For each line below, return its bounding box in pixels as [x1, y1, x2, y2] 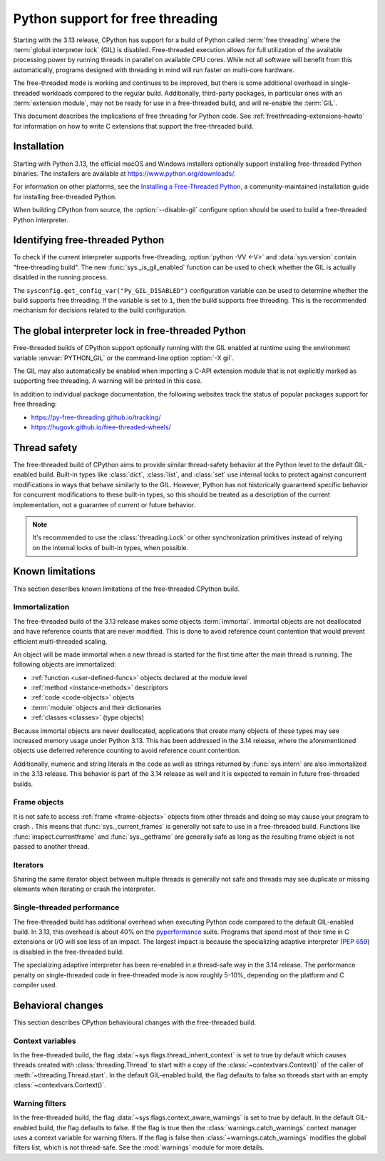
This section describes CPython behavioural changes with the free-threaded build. [13, 1018, 257, 1027]
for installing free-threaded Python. [13, 192, 117, 201]
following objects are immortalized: [13, 660, 117, 669]
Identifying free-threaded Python [13, 234, 165, 246]
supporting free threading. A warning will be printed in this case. [13, 377, 202, 385]
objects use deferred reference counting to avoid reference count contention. [13, 747, 242, 755]
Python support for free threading [13, 11, 218, 26]
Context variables [13, 1036, 76, 1046]
